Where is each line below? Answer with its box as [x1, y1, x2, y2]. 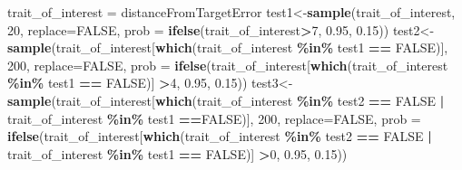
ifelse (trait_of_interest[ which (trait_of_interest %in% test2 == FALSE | [7, 127, 432, 146]
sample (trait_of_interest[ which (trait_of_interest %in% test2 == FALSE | [7, 90, 445, 109]
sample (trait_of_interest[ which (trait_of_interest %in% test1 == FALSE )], [7, 38, 448, 57]
